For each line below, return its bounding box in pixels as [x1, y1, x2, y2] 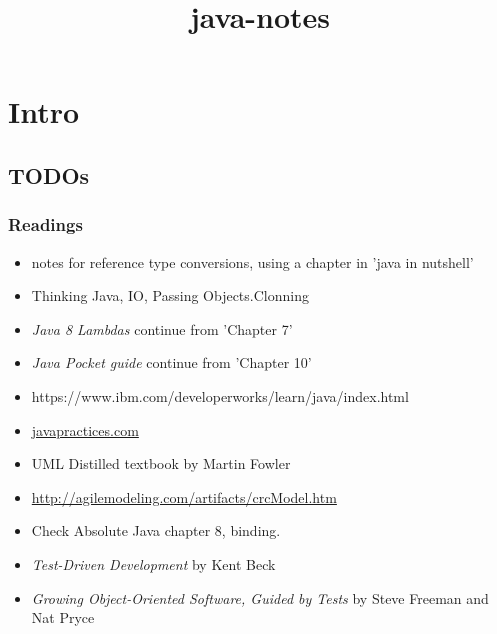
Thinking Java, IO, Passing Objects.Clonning [31, 285, 309, 306]
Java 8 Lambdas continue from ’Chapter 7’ [31, 318, 293, 339]
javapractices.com [31, 419, 139, 440]
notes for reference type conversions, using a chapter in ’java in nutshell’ [31, 251, 474, 272]
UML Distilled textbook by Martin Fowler [31, 453, 291, 474]
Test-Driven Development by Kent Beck [31, 553, 276, 574]
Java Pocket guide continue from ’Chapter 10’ [31, 352, 312, 373]
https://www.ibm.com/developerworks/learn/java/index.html [31, 385, 409, 406]
